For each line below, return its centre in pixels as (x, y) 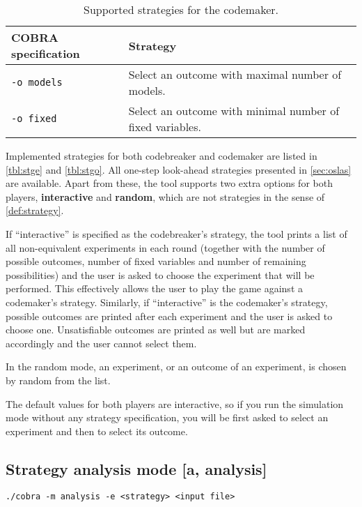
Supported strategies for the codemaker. (181, 9)
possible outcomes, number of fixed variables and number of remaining (156, 261)
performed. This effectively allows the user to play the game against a (154, 288)
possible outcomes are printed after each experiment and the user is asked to (169, 316)
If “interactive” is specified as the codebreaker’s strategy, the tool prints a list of (176, 233)
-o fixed (34, 119)
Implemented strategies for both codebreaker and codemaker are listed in (162, 156)
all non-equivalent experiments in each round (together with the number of (165, 247)
